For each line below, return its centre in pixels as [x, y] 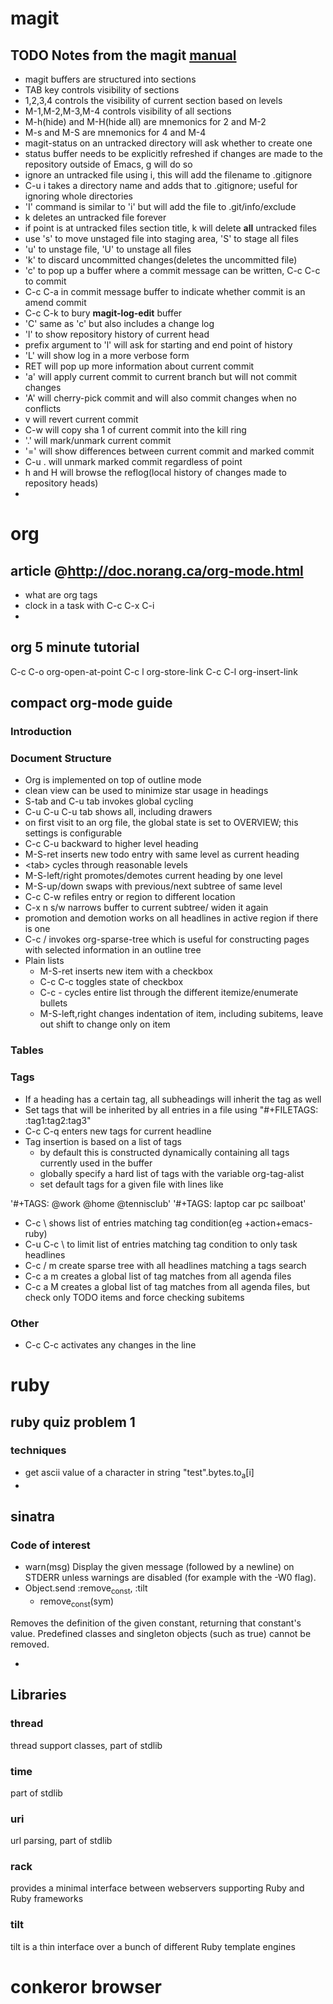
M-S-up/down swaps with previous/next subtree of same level [153, 886]
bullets [53, 1003]
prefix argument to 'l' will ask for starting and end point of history [158, 345]
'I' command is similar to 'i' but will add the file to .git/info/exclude [160, 206]
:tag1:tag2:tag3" [58, 1120]
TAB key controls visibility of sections [102, 90]
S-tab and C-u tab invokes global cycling [109, 801]
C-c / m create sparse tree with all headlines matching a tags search [165, 1265]
